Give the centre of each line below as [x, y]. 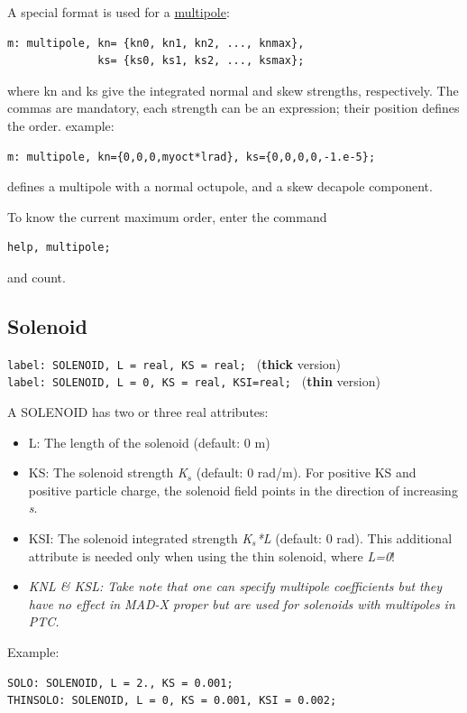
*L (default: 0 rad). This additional [354, 538]
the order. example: [61, 125]
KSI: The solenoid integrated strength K [140, 538]
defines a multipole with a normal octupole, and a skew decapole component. [220, 186]
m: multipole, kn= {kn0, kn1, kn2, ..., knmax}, [156, 43]
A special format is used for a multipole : [119, 12]
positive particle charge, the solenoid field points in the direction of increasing [243, 490]
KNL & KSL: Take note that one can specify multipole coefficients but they [235, 586]
